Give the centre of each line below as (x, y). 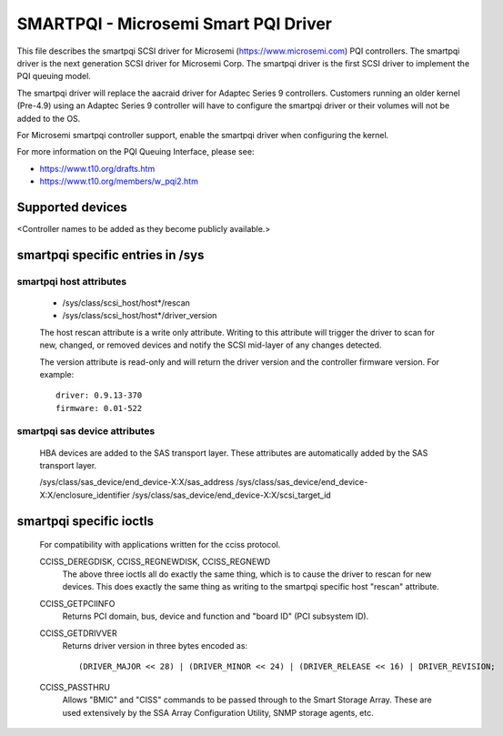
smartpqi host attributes (72, 281)
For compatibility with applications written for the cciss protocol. (160, 545)
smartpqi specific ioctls (86, 521)
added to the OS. (49, 118)
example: (57, 374)
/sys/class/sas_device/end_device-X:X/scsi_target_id (231, 495)
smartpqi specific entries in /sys (111, 255)
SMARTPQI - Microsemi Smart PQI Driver (174, 24)
